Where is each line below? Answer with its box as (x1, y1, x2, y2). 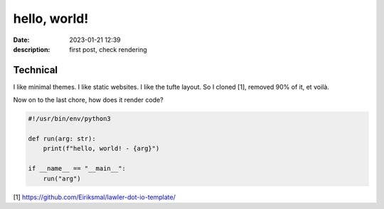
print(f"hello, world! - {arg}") (43, 144, 160, 153)
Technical (13, 64, 58, 76)
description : (13, 45, 50, 53)
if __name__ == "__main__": (28, 164, 126, 173)
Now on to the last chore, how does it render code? (13, 96, 164, 104)
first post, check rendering (69, 45, 147, 53)
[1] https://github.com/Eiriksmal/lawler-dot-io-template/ (13, 193, 176, 201)
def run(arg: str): (28, 135, 96, 142)
